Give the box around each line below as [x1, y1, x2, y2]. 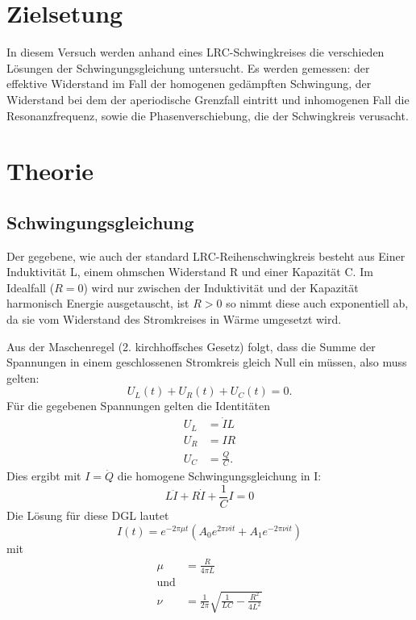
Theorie [6, 154, 94, 187]
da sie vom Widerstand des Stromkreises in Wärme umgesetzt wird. [6, 311, 342, 328]
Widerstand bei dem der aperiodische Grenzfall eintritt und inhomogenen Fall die [6, 90, 410, 107]
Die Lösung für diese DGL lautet [6, 507, 169, 524]
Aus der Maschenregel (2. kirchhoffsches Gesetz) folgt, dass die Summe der [6, 337, 376, 354]
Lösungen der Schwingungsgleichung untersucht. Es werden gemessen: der [6, 59, 370, 76]
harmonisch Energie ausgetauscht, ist [6, 295, 189, 312]
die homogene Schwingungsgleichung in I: [117, 467, 322, 484]
